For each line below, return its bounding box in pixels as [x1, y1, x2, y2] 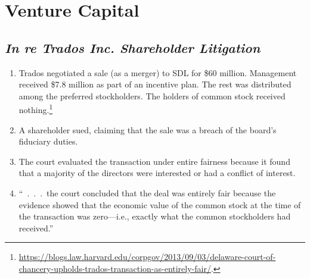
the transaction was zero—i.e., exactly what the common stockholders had [18, 210, 291, 222]
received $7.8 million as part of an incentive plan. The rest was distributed [18, 78, 292, 90]
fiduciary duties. [18, 135, 78, 148]
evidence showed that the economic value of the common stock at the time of [18, 198, 301, 211]
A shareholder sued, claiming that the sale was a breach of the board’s [18, 123, 277, 136]
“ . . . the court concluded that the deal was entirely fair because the [18, 186, 276, 199]
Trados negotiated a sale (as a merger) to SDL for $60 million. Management [18, 66, 297, 79]
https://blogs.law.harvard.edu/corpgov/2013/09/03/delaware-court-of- [18, 250, 276, 263]
